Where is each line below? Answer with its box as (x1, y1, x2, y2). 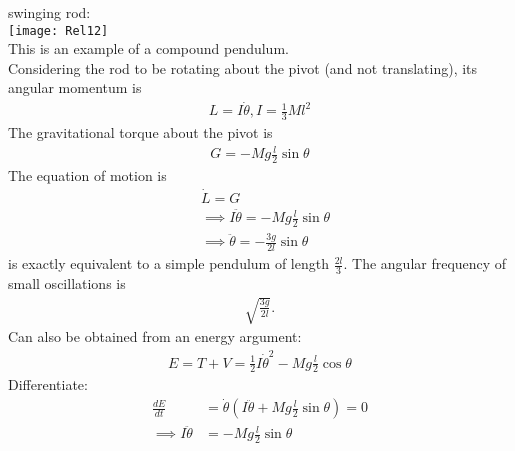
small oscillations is (8, 273, 126, 293)
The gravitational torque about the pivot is (8, 122, 273, 143)
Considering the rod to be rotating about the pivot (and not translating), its (8, 57, 478, 78)
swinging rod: (8, 2, 91, 22)
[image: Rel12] (8, 23, 109, 38)
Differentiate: (8, 374, 88, 395)
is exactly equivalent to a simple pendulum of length (8, 253, 329, 274)
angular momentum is (8, 77, 142, 98)
